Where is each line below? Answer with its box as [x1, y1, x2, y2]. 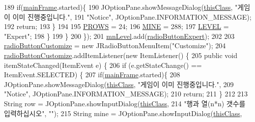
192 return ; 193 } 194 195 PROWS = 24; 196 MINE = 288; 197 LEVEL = [4, 21, 229, 31]
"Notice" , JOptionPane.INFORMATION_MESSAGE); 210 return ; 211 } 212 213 [4, 89, 248, 99]
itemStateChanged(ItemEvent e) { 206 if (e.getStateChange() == [4, 60, 202, 70]
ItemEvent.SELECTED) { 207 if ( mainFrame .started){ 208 [4, 69, 180, 80]
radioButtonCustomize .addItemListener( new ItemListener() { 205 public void [4, 50, 238, 60]
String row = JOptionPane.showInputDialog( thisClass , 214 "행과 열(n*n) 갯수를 [4, 98, 246, 108]
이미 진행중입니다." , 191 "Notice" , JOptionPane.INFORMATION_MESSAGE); [12, 11, 252, 22]
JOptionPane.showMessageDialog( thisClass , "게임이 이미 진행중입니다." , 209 [4, 79, 234, 89]
